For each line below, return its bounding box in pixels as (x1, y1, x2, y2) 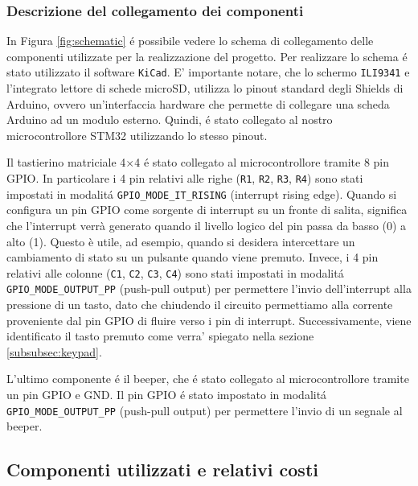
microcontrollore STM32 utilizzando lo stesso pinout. (6, 126, 268, 143)
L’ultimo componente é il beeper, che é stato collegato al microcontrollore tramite (6, 370, 409, 387)
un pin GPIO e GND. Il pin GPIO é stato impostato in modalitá (6, 386, 327, 402)
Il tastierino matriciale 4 (6, 154, 126, 171)
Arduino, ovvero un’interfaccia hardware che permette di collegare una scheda (6, 95, 390, 112)
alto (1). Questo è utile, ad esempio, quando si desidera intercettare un (6, 233, 355, 249)
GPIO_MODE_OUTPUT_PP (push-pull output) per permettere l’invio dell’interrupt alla (6, 280, 412, 297)
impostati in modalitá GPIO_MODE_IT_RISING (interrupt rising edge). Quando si (6, 185, 397, 202)
